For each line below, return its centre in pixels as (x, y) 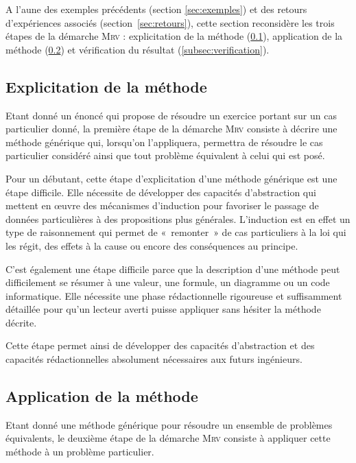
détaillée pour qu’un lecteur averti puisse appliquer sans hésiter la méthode (163, 309)
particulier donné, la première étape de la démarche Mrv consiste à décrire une (171, 129)
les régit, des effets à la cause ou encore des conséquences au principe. (152, 245)
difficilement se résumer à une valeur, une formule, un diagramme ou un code (168, 282)
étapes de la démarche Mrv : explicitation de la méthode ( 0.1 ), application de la (174, 36)
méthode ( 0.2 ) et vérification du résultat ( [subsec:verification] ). (138, 49)
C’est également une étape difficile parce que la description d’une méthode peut (173, 269)
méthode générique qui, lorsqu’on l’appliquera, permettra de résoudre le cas (164, 142)
